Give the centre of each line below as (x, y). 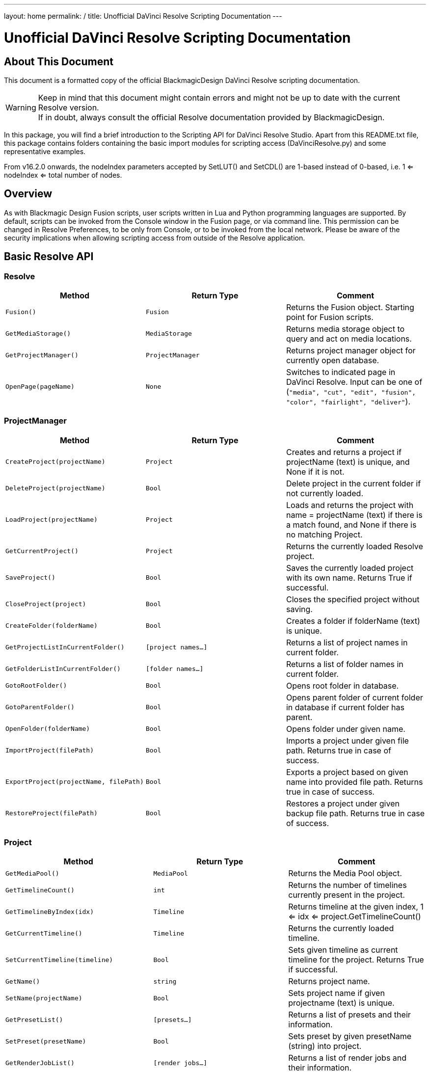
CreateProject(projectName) (55, 462)
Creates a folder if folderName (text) (353, 621)
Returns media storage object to (345, 329)
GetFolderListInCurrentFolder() (63, 669)
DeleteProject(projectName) (55, 488)
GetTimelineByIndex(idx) (50, 911)
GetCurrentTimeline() (44, 933)
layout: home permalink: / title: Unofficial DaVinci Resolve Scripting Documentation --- (143, 16)
